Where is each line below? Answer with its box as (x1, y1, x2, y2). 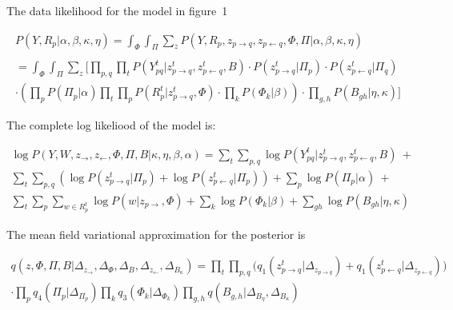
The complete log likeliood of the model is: (6, 117, 216, 133)
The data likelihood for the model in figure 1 (6, 2, 228, 18)
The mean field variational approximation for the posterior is (6, 225, 306, 242)
